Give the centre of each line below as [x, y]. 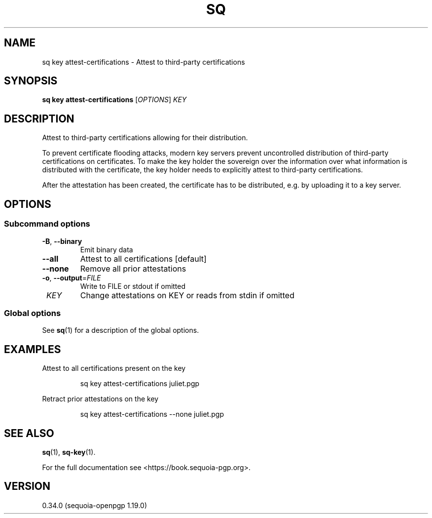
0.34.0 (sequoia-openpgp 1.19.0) [95, 505]
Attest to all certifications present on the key [114, 368]
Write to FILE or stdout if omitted [133, 286]
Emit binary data [107, 249]
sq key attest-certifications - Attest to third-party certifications [144, 62]
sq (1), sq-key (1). [69, 452]
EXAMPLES [33, 349]
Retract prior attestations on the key [100, 399]
